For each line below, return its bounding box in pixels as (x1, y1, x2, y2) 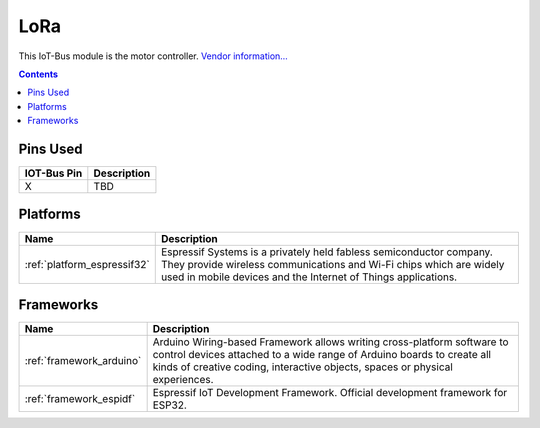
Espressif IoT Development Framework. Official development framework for (152, 386, 508, 400)
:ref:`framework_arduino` (24, 354, 142, 368)
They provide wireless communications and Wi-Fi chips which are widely (160, 257, 505, 271)
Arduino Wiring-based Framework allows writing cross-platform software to (152, 335, 509, 349)
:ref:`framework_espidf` (24, 392, 136, 406)
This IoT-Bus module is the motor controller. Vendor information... (18, 50, 289, 62)
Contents (18, 68, 59, 80)
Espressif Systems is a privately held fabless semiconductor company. (160, 245, 494, 259)
